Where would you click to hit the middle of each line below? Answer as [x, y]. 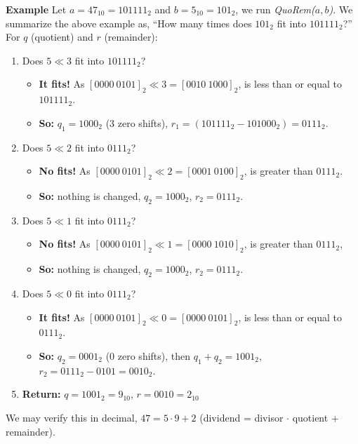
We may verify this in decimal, [72, 417]
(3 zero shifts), [137, 122]
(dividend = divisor [241, 417]
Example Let [36, 9]
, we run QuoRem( [275, 9]
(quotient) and [62, 37]
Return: [41, 394]
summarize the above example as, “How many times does [129, 23]
